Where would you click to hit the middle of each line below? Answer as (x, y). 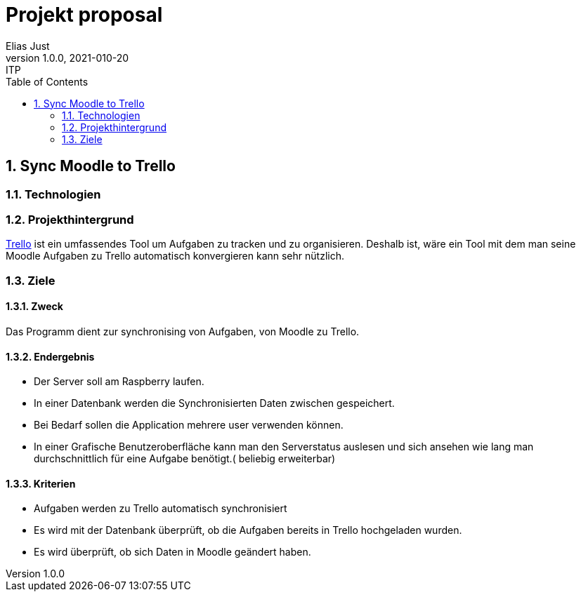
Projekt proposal (84, 15)
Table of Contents (47, 81)
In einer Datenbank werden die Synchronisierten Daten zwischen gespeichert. (214, 403)
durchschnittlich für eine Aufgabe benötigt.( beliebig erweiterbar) (185, 459)
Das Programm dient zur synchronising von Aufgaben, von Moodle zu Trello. (183, 331)
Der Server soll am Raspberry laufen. (119, 382)
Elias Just (28, 46)
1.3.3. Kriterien (41, 483)
